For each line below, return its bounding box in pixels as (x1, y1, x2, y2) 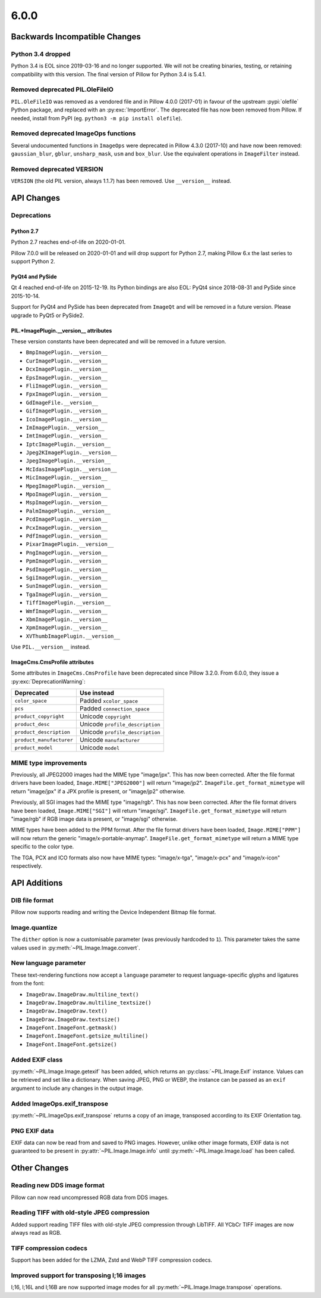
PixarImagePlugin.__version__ (26, 541, 114, 548)
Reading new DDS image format (11, 1181, 105, 1190)
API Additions (11, 878, 63, 888)
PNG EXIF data (11, 1126, 54, 1135)
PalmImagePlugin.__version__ (26, 507, 111, 514)
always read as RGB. (11, 1229, 62, 1237)
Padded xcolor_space (79, 697, 139, 705)
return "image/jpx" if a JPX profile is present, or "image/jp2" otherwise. (11, 787, 185, 795)
